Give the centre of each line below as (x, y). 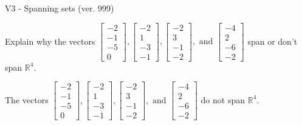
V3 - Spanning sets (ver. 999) (60, 8)
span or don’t (273, 41)
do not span (223, 99)
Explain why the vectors (50, 41)
